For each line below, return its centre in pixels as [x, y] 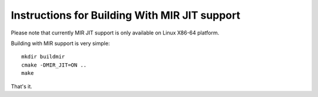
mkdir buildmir [43, 57]
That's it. [21, 86]
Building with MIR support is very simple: [60, 43]
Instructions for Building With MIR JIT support [126, 15]
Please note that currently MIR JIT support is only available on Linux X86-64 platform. [115, 33]
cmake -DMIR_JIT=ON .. [54, 65]
